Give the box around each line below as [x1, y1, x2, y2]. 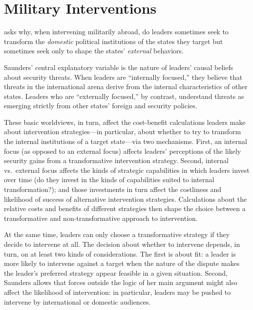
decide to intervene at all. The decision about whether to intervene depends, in [4, 239, 240, 249]
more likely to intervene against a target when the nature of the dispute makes [4, 258, 240, 268]
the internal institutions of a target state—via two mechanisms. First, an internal [4, 136, 247, 146]
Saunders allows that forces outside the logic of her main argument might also [4, 277, 237, 287]
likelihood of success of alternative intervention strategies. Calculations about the [4, 193, 247, 204]
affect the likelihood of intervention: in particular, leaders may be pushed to [4, 286, 231, 297]
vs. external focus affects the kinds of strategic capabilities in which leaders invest [4, 165, 250, 175]
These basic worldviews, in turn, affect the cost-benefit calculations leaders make [4, 117, 246, 127]
